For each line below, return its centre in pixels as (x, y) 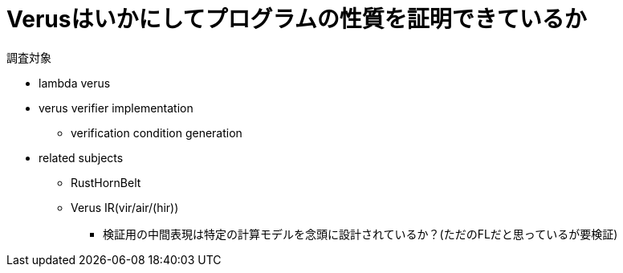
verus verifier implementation (116, 108)
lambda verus (75, 83)
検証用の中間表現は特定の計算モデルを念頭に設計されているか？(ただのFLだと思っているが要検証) (360, 234)
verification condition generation (157, 132)
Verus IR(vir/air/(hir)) (125, 207)
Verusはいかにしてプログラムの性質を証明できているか (297, 19)
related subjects (81, 157)
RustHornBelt (106, 182)
